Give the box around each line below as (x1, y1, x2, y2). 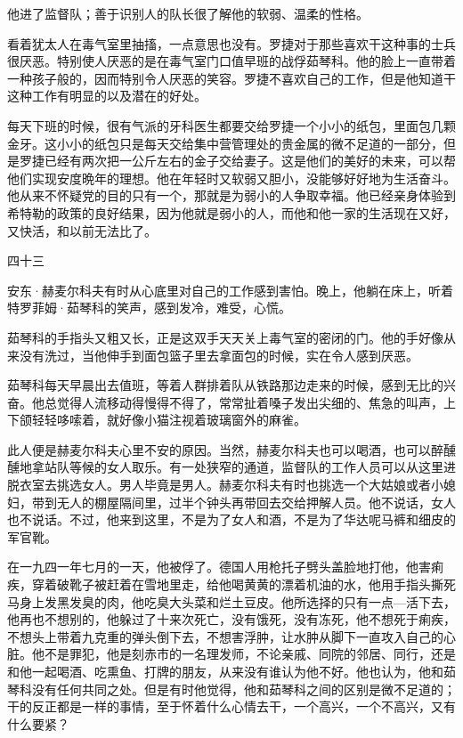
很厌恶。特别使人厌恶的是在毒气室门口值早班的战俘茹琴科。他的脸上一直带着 (7, 52, 456, 70)
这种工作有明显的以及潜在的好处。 (7, 86, 207, 105)
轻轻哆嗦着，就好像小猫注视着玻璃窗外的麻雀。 (31, 410, 306, 429)
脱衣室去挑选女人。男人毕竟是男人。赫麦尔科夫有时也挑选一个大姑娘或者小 (7, 475, 443, 494)
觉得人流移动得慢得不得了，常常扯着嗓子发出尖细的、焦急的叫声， (56, 393, 443, 411)
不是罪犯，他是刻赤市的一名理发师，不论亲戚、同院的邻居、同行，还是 (44, 645, 456, 663)
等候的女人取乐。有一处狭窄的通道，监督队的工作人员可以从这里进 (69, 458, 456, 476)
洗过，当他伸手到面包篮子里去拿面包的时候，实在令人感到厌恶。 (44, 345, 418, 364)
